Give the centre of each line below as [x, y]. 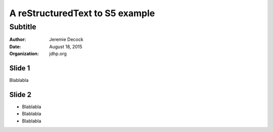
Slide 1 [20, 68]
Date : [15, 47]
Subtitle [23, 27]
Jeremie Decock [66, 39]
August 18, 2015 [66, 47]
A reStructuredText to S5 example [82, 13]
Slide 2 [20, 94]
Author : [18, 39]
